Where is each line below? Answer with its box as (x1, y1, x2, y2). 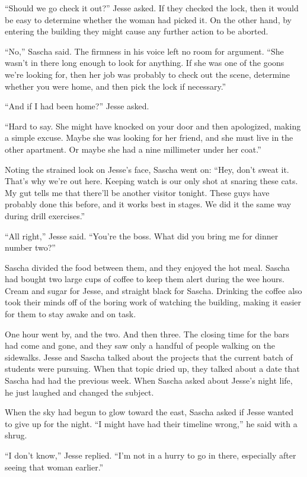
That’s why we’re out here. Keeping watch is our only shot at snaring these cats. (5, 175, 298, 187)
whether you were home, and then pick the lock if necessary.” (5, 80, 226, 92)
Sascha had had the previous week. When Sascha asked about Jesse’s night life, (5, 374, 293, 387)
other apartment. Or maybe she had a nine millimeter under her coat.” (5, 143, 261, 155)
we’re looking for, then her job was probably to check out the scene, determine (5, 68, 290, 80)
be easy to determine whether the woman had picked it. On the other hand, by (5, 13, 292, 26)
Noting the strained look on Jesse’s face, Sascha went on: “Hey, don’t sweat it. (5, 163, 289, 175)
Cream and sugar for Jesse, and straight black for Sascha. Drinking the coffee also (5, 284, 302, 296)
